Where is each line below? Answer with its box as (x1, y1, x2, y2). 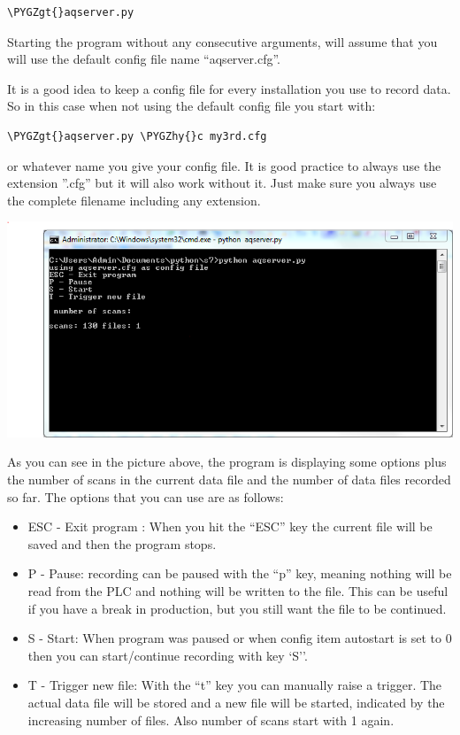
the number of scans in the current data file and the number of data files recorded (7, 469, 451, 488)
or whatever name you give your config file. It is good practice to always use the (7, 156, 441, 174)
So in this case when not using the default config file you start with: (7, 97, 376, 115)
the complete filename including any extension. (7, 190, 261, 209)
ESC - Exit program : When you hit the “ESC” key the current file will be (27, 517, 433, 536)
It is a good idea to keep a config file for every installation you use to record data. (7, 79, 451, 97)
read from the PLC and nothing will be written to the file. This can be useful (27, 581, 448, 600)
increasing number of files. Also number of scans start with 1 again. (27, 710, 395, 729)
